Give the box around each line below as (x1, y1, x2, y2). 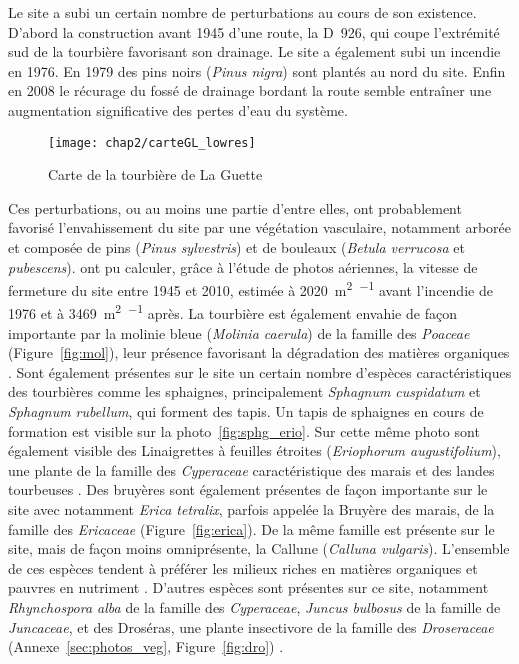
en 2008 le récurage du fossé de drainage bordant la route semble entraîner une (8, 80, 492, 101)
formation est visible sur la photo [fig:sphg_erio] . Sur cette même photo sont (8, 420, 480, 441)
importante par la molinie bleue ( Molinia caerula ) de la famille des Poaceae (8, 322, 470, 343)
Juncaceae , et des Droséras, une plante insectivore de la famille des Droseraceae (8, 616, 494, 637)
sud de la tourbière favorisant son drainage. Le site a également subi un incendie (8, 41, 501, 62)
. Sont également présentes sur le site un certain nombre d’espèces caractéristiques (8, 361, 512, 382)
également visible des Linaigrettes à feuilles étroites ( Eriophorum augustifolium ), (8, 440, 501, 461)
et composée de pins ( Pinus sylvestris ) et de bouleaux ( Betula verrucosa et (8, 237, 465, 257)
